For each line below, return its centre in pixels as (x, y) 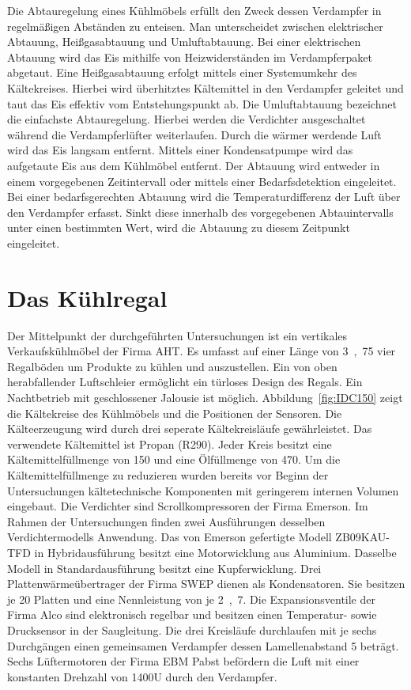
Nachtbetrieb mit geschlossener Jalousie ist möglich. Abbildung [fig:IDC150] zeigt (205, 397)
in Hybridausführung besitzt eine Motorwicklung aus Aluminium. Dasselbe (215, 552)
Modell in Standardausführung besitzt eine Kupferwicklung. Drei (164, 568)
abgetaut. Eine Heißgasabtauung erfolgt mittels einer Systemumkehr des (182, 72)
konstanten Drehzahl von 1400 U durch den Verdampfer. (142, 676)
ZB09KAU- (362, 537)
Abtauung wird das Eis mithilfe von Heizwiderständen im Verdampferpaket (190, 57)
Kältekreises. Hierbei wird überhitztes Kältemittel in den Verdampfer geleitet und (205, 87)
